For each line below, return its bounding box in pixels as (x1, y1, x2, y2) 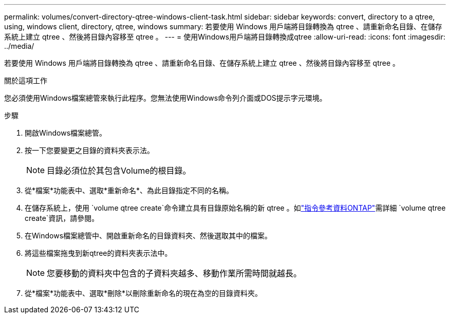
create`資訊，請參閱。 (25, 214, 99, 222)
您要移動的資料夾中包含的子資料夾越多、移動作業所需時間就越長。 (47, 268, 302, 278)
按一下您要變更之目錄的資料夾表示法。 (25, 146, 154, 155)
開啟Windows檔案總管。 (25, 128, 107, 137)
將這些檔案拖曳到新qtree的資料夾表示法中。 (25, 249, 172, 257)
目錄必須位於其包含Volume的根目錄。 (47, 165, 191, 176)
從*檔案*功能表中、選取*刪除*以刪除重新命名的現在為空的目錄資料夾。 (25, 289, 262, 297)
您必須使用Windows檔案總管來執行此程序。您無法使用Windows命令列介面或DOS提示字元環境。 (4, 93, 327, 102)
